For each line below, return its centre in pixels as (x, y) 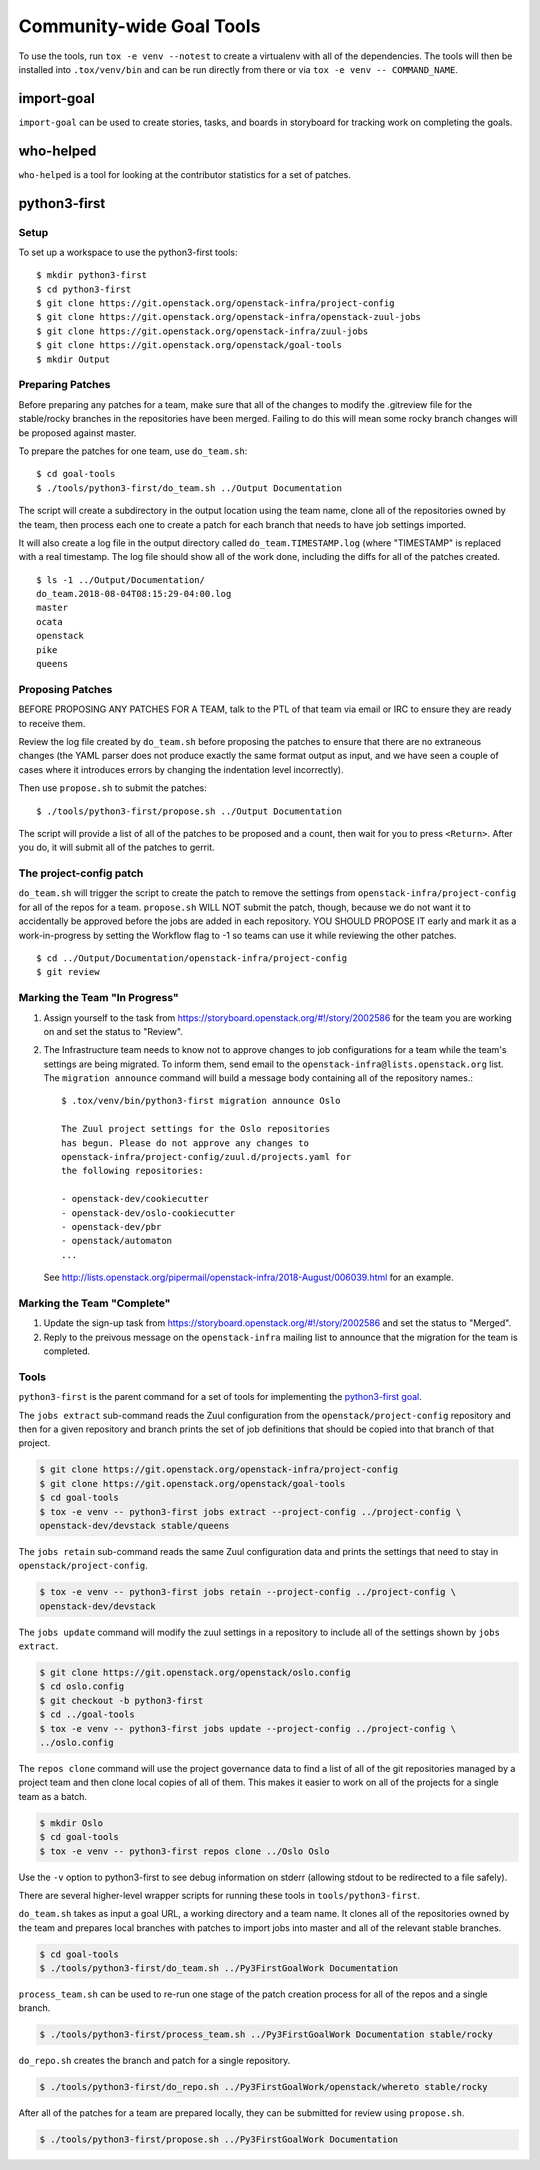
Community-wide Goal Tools (139, 26)
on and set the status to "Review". (113, 1031)
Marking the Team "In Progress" (98, 998)
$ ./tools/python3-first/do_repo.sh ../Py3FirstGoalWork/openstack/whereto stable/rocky (264, 2087)
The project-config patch (81, 873)
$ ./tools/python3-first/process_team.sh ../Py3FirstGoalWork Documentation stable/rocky (266, 2034)
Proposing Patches (65, 689)
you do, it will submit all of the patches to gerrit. (116, 847)
